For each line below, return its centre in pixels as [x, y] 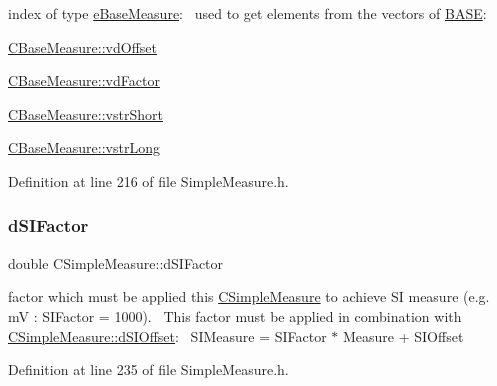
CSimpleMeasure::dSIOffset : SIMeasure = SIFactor [167, 335]
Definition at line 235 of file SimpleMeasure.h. [148, 369]
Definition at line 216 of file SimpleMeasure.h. [148, 180]
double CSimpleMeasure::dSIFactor [116, 262]
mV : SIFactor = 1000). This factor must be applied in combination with [235, 315]
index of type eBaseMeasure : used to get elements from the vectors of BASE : [247, 13]
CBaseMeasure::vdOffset [83, 46]
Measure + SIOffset [403, 335]
